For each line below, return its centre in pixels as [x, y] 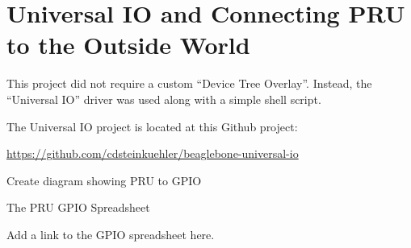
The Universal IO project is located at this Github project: [152, 126]
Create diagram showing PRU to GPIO [104, 180]
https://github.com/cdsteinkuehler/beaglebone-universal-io [153, 153]
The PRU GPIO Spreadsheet [78, 207]
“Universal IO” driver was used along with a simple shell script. [164, 99]
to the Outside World [128, 45]
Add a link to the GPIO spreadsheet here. [111, 234]
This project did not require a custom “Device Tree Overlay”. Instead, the [189, 83]
